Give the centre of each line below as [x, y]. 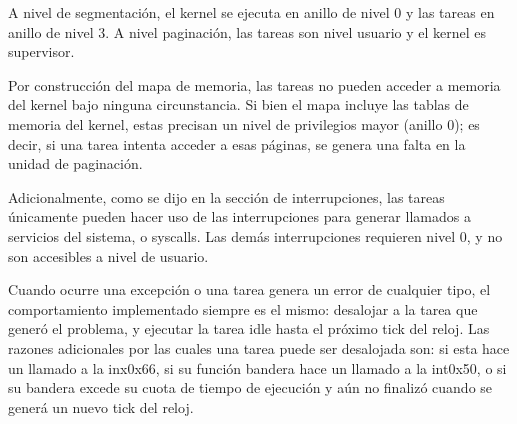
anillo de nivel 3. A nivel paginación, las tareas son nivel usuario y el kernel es [247, 31]
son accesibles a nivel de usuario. [108, 255]
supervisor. [41, 51]
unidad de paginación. [75, 163]
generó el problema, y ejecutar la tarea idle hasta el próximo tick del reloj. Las [249, 328]
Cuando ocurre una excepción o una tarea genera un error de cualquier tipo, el [249, 289]
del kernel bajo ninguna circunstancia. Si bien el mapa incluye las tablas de [238, 104]
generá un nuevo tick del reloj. [101, 406]
